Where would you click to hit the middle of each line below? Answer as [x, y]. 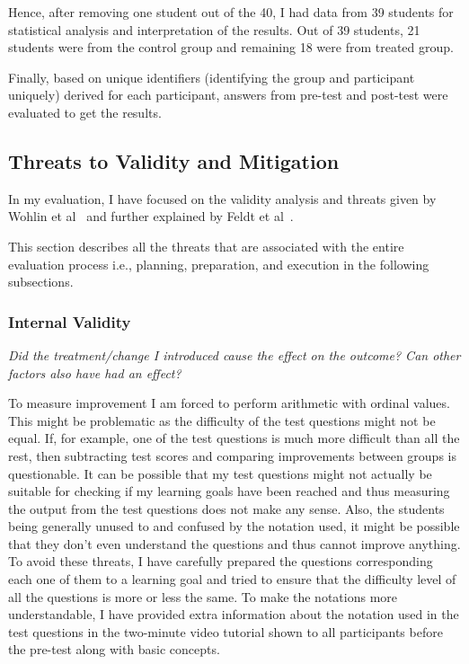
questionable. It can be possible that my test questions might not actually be [220, 473]
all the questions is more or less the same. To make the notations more [203, 596]
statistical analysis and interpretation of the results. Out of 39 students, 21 [214, 29]
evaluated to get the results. [85, 112]
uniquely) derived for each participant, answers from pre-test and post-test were [228, 95]
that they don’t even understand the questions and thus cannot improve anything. [234, 543]
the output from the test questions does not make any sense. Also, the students [226, 508]
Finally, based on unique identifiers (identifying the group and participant [212, 77]
